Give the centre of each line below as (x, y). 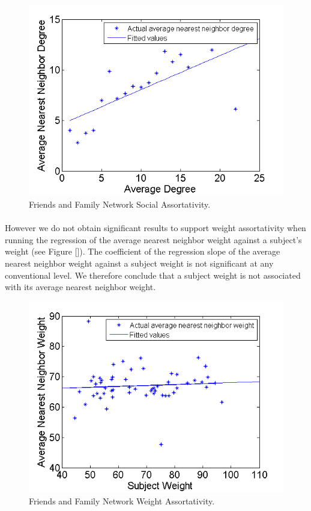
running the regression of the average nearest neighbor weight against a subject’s (153, 239)
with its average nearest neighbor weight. (80, 287)
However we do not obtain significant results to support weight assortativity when (155, 228)
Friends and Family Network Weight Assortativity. (122, 500)
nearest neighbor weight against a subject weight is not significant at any (139, 263)
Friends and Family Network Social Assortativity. (120, 204)
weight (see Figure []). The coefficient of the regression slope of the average (143, 251)
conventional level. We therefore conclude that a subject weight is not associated (153, 275)
